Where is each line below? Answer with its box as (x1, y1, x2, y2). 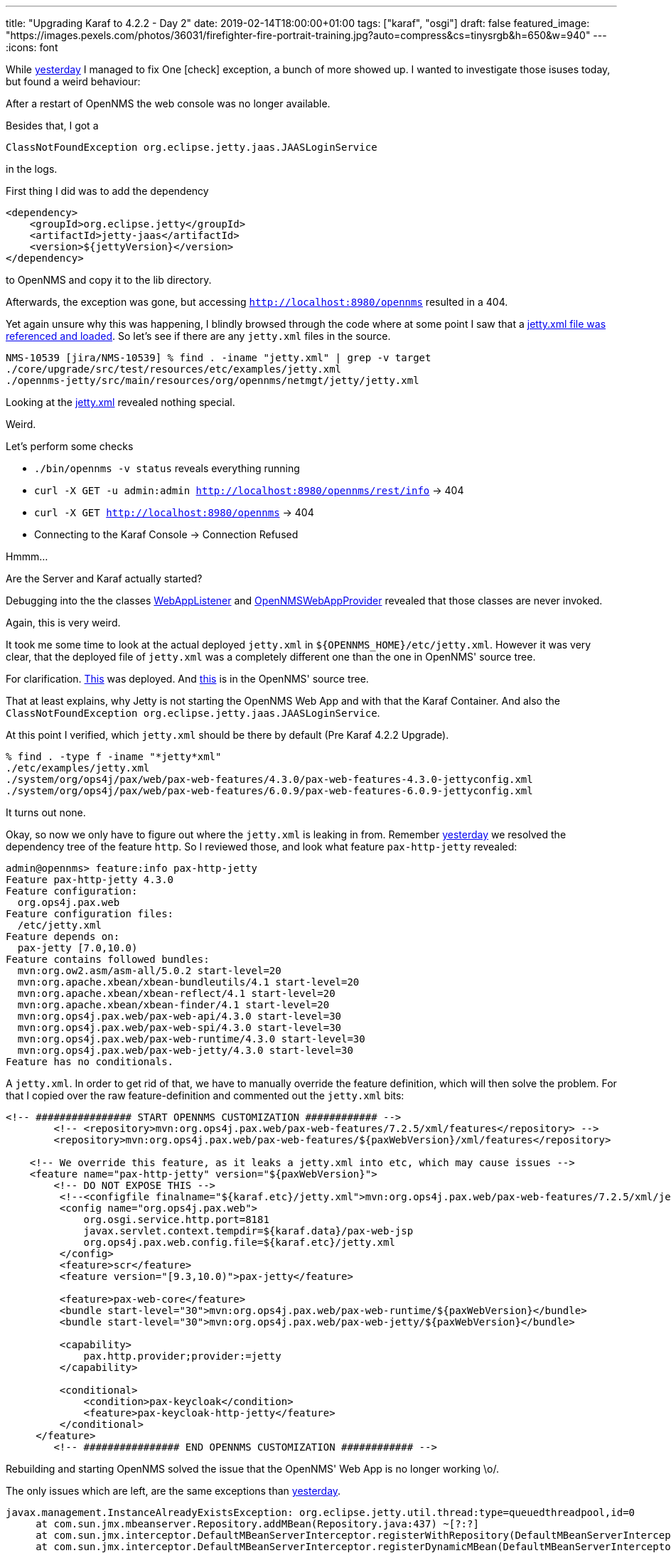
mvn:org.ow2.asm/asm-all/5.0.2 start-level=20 (17, 965, 281, 976)
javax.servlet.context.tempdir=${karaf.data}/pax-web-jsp (83, 1225, 414, 1237)
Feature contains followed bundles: (6, 954, 210, 965)
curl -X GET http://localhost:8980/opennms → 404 (34, 506, 314, 518)
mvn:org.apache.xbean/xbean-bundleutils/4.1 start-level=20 (17, 976, 360, 988)
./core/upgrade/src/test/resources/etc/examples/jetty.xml (6, 363, 342, 375)
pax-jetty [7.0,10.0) (17, 942, 138, 954)
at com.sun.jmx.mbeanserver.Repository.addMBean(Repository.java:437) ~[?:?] (36, 1518, 479, 1530)
